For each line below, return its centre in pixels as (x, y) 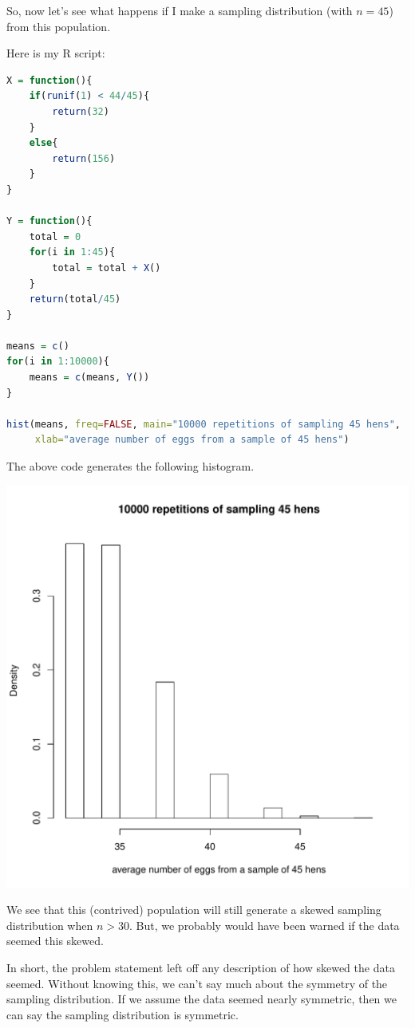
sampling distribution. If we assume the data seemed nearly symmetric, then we (202, 999)
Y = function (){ (49, 221)
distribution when (50, 925)
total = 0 (55, 236)
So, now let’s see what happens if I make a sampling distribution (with (180, 10)
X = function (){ (49, 80)
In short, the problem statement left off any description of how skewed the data (201, 967)
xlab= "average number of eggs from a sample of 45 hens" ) (192, 440)
